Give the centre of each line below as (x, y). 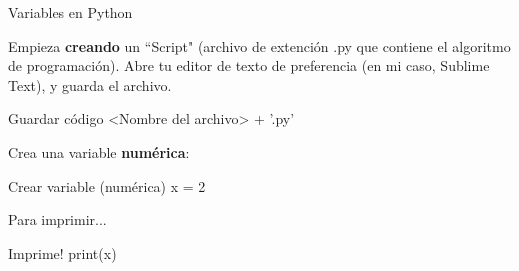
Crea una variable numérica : (99, 151)
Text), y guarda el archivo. (90, 84)
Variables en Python (70, 12)
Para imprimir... (57, 219)
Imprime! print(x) (62, 252)
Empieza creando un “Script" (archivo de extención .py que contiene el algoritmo (259, 45)
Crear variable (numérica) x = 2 (107, 185)
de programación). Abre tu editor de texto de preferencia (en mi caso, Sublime (249, 65)
